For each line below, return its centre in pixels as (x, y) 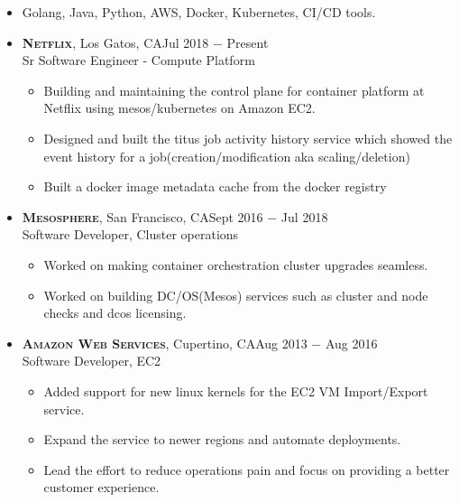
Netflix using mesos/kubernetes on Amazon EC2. (179, 108)
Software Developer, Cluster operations (130, 234)
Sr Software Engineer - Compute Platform (138, 60)
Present (248, 42)
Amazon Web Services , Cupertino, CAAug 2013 (165, 343)
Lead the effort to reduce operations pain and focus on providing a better (247, 469)
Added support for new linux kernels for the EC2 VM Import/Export (236, 390)
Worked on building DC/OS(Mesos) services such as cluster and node (236, 295)
